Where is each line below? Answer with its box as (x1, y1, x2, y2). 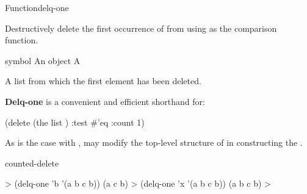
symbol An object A (5, 54, 81, 66)
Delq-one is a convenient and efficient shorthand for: (5, 95, 205, 107)
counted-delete (5, 156, 59, 169)
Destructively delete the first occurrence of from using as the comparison (5, 21, 277, 34)
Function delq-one (5, 1, 69, 13)
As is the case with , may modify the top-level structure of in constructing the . (5, 136, 303, 149)
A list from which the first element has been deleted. (5, 74, 201, 87)
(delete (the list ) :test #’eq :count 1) (5, 115, 145, 128)
